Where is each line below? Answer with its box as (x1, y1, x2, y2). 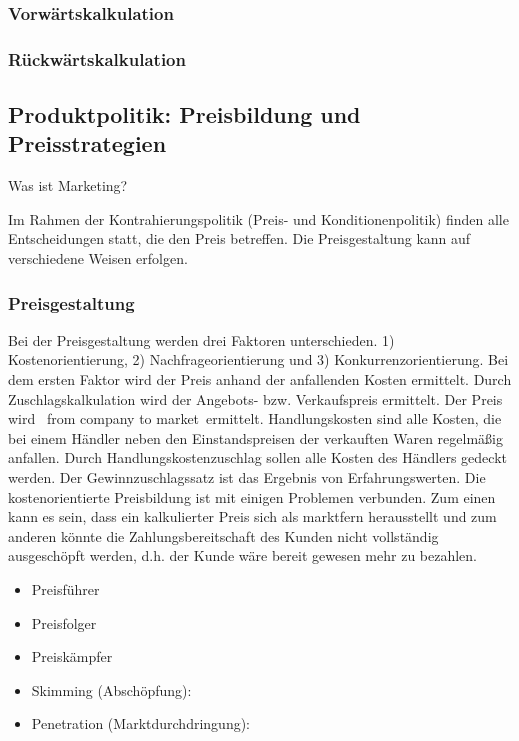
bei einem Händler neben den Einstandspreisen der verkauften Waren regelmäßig (8, 427, 503, 448)
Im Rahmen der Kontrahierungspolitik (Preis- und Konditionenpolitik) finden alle (8, 208, 509, 229)
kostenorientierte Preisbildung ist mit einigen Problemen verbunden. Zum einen (8, 486, 496, 507)
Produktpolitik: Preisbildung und (8, 99, 361, 130)
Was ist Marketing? (8, 175, 128, 196)
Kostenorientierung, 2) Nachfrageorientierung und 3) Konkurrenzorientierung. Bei (8, 349, 509, 370)
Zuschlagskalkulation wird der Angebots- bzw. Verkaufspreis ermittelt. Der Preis (8, 388, 503, 409)
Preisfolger (31, 612, 97, 633)
